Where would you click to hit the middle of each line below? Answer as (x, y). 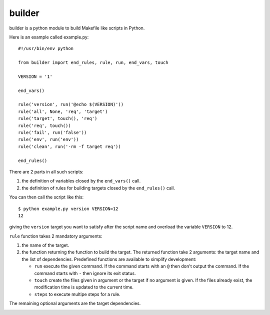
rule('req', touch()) (44, 125)
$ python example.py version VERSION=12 (68, 208)
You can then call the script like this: (46, 197)
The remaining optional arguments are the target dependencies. (75, 303)
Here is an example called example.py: (49, 37)
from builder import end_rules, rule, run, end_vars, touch (93, 63)
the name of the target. (45, 245)
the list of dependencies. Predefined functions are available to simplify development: (109, 259)
